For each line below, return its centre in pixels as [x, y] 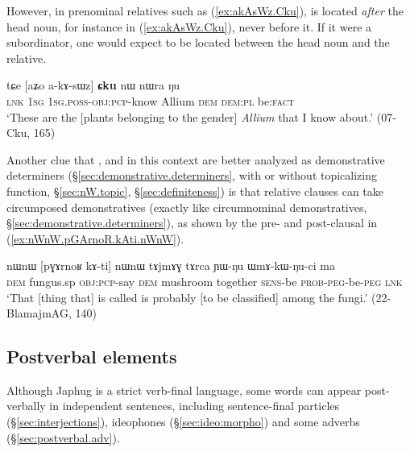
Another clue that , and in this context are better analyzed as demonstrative [196, 159]
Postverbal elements [92, 357]
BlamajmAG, [39, 313]
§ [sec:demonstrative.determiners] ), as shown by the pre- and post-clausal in [192, 223]
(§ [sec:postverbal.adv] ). [63, 437]
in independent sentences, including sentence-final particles [195, 406]
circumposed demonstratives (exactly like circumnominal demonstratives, [187, 207]
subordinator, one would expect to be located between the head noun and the [198, 42]
